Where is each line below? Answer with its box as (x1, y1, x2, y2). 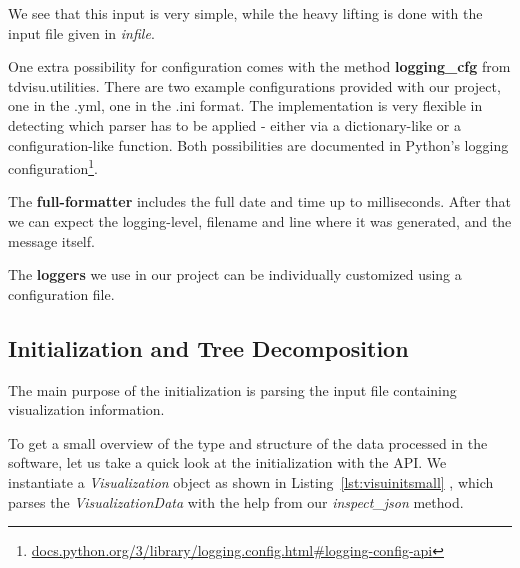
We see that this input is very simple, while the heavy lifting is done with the (8, 3, 483, 23)
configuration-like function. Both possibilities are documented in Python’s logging (8, 134, 509, 155)
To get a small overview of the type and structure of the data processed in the (8, 432, 488, 453)
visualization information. (8, 399, 165, 420)
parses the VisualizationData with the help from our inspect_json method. (8, 491, 464, 512)
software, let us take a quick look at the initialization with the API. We (8, 452, 447, 473)
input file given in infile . (8, 22, 155, 43)
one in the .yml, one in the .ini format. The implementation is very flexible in (8, 95, 483, 116)
